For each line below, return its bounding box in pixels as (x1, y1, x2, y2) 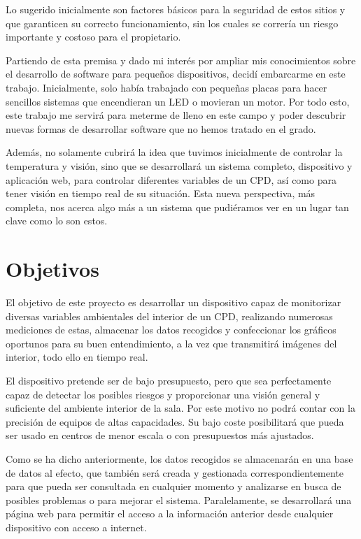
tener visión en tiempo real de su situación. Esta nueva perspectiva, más (6, 186, 316, 201)
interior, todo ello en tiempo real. (6, 350, 148, 364)
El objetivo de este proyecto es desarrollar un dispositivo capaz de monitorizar (6, 295, 341, 310)
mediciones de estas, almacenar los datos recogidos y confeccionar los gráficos (6, 322, 337, 337)
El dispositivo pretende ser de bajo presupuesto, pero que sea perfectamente (6, 373, 332, 387)
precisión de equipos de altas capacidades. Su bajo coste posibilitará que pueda (6, 414, 344, 429)
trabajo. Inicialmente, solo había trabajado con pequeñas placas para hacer (6, 80, 327, 94)
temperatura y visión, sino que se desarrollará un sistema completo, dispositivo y (6, 158, 353, 173)
